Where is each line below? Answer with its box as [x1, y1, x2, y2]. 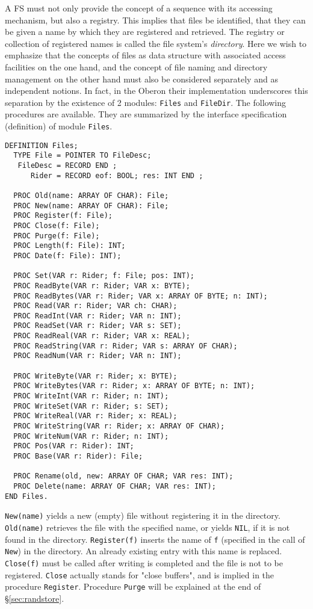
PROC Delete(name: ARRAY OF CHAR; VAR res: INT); [13, 481, 216, 490]
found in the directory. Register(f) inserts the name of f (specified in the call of [5, 533, 305, 545]
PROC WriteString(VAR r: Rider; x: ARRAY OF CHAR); [13, 422, 225, 431]
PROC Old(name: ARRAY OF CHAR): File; [13, 191, 169, 200]
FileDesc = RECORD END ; [17, 161, 117, 170]
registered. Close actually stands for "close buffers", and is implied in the [5, 568, 274, 581]
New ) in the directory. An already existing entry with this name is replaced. [5, 545, 282, 557]
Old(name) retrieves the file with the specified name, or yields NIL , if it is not [5, 521, 290, 533]
